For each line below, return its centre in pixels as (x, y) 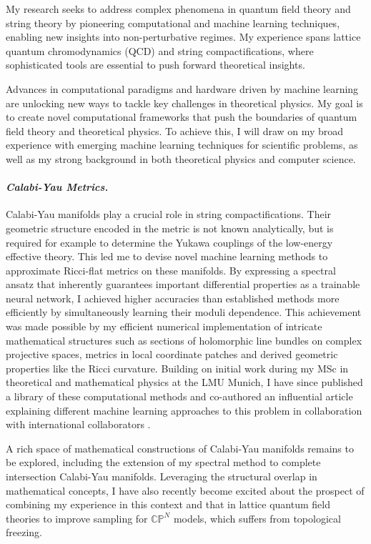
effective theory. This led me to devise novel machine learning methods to (167, 256)
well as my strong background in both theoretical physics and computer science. (181, 158)
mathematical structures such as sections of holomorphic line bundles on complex (184, 340)
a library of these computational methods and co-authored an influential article (179, 396)
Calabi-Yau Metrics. (57, 187)
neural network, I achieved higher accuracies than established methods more (173, 298)
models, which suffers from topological (257, 518)
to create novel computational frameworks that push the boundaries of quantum (182, 117)
